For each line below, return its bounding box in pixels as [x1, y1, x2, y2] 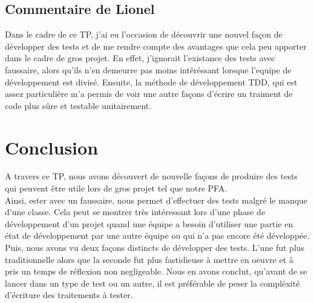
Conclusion [5, 135, 99, 159]
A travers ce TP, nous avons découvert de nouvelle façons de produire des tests [5, 170, 298, 182]
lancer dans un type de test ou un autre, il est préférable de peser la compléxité [5, 276, 300, 289]
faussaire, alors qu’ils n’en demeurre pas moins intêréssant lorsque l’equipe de [5, 63, 292, 76]
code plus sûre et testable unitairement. [5, 99, 152, 112]
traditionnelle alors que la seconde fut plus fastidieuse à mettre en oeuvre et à [5, 253, 293, 265]
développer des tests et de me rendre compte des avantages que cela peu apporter [5, 39, 307, 52]
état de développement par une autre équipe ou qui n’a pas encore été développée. [5, 229, 310, 242]
